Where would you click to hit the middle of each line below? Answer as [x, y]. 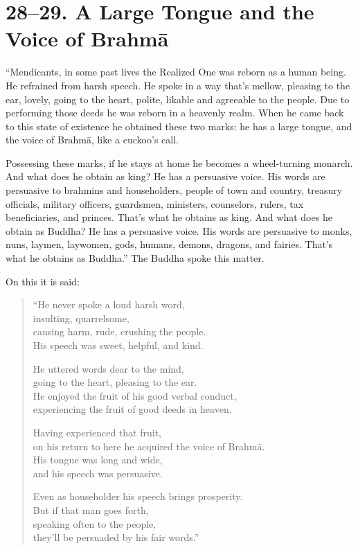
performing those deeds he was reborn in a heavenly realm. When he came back [175, 113]
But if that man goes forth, [91, 509]
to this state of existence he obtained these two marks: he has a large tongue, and [179, 126]
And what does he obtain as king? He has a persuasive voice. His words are [165, 176]
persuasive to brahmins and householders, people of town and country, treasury [174, 190]
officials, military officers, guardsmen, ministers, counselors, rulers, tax [155, 203]
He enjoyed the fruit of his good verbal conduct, [135, 395]
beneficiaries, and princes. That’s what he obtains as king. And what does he [169, 217]
